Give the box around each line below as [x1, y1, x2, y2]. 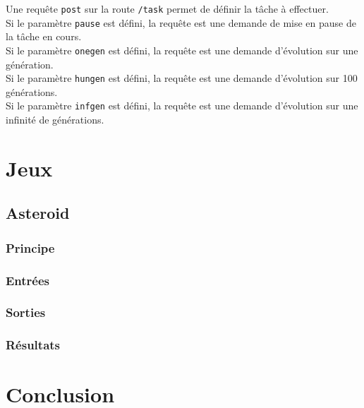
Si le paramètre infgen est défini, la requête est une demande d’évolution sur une [6, 98, 358, 113]
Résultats [6, 336, 61, 354]
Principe [6, 239, 55, 256]
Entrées [6, 271, 50, 289]
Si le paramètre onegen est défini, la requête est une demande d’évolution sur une [6, 42, 358, 57]
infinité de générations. [6, 112, 104, 127]
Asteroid [6, 202, 70, 224]
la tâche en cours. [6, 29, 82, 44]
